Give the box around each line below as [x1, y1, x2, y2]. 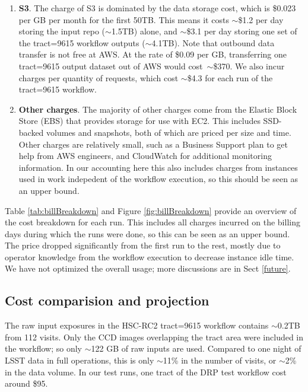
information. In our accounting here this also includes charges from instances [18, 161, 298, 173]
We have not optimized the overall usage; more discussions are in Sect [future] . [5, 262, 291, 275]
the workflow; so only [5, 342, 82, 355]
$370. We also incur [213, 59, 285, 72]
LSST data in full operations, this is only [5, 354, 154, 366]
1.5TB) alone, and [111, 25, 177, 37]
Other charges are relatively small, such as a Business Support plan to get [18, 138, 288, 150]
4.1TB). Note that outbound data [151, 36, 275, 49]
